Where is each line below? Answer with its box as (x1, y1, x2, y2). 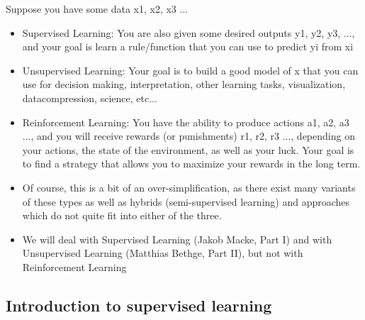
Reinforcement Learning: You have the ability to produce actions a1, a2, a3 (22, 114, 349, 129)
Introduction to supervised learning (6, 294, 272, 316)
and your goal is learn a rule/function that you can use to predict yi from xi (22, 39, 354, 54)
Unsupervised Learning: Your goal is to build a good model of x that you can (22, 62, 359, 77)
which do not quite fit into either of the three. (22, 208, 222, 223)
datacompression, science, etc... (22, 90, 157, 105)
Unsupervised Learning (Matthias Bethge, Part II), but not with (22, 245, 303, 260)
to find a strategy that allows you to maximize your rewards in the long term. (22, 156, 361, 171)
